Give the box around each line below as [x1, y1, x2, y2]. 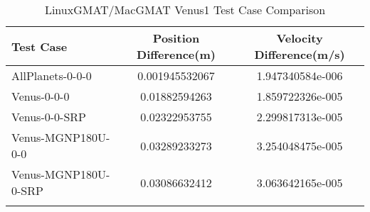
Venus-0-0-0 [11, 88, 70, 104]
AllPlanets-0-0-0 [11, 67, 92, 84]
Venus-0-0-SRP [11, 108, 86, 125]
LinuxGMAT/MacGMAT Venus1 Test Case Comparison [44, 1, 326, 18]
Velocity [276, 30, 323, 46]
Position [152, 30, 200, 46]
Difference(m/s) [254, 46, 345, 62]
